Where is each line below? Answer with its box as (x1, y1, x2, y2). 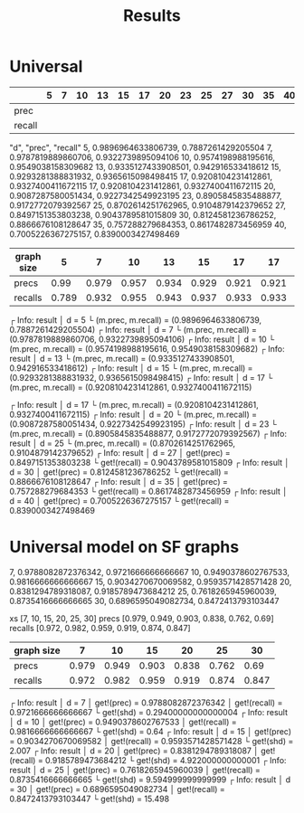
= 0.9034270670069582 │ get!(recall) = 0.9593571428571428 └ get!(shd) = (9, 735, 294, 746)
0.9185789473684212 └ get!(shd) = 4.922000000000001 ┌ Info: (44, 754, 287, 765)
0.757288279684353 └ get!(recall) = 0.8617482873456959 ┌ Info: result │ (9, 486, 288, 496)
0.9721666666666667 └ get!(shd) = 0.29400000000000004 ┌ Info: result (9, 706, 288, 717)
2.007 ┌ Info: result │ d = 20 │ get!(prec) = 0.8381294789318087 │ (9, 745, 260, 756)
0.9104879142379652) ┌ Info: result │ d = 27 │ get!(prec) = (9, 447, 231, 458)
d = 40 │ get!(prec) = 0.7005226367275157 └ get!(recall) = (9, 495, 230, 506)
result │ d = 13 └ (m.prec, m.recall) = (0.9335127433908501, (9, 353, 235, 364)
